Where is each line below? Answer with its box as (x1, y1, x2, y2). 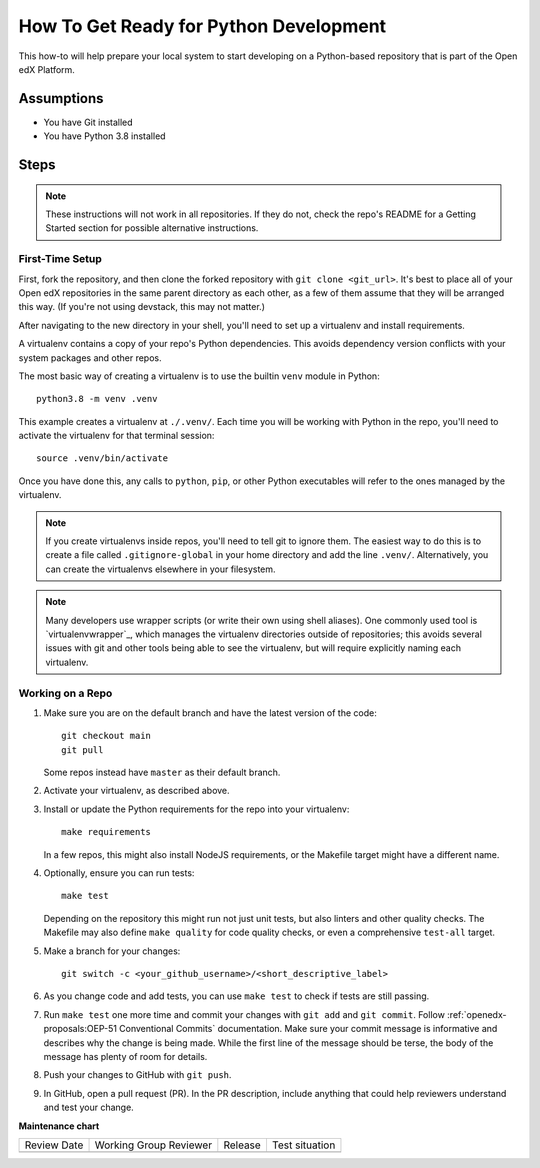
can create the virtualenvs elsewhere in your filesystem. (45, 563, 276, 575)
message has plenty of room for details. (43, 1050, 208, 1062)
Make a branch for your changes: (43, 945, 181, 957)
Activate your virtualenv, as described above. (43, 785, 230, 797)
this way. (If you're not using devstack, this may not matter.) (18, 301, 265, 313)
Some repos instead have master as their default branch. (43, 766, 281, 779)
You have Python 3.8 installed (43, 130, 166, 142)
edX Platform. (18, 63, 75, 75)
